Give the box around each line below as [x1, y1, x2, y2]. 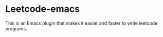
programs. [5, 25, 27, 31]
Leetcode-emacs [5, 3, 80, 15]
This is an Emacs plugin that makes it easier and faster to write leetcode [5, 20, 158, 26]
